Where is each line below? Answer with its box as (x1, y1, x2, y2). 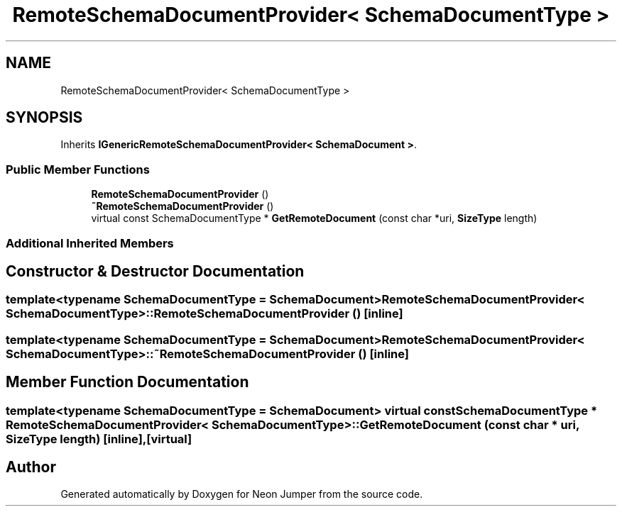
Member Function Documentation (6, 373, 249, 391)
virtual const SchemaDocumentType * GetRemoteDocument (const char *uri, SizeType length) (91, 212, 538, 225)
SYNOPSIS (6, 108, 83, 127)
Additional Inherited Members (6, 235, 174, 250)
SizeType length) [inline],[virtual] (6, 431, 192, 446)
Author (6, 458, 56, 477)
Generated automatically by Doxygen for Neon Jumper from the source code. (60, 488, 423, 501)
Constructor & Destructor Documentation (6, 262, 305, 280)
